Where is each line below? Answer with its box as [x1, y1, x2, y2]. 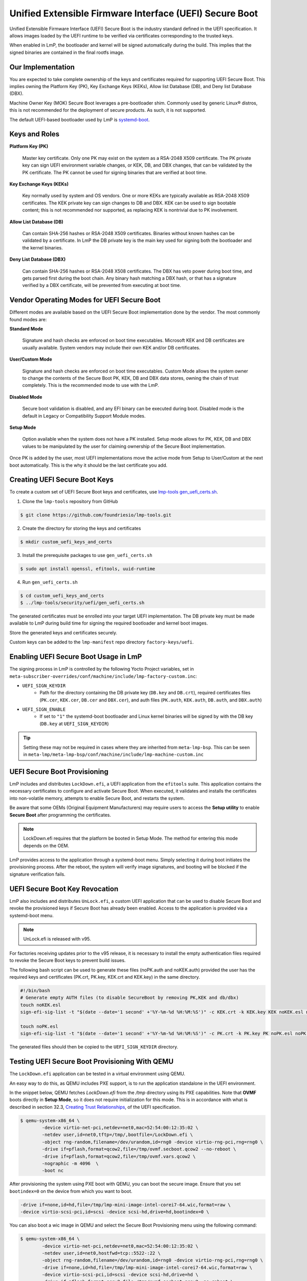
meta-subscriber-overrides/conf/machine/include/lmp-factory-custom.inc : [9, 673, 197, 679]
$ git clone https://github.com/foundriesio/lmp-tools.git [20, 512, 171, 518]
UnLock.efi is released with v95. [23, 936, 92, 942]
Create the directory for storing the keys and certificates [22, 525, 141, 531]
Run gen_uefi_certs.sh [22, 579, 78, 585]
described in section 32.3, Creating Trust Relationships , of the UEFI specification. [9, 1104, 181, 1110]
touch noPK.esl [20, 1023, 58, 1029]
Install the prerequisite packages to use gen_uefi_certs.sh [22, 552, 153, 558]
